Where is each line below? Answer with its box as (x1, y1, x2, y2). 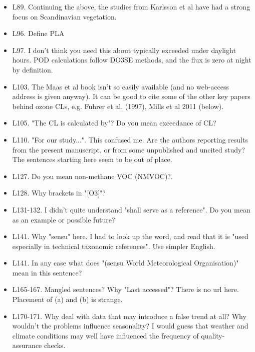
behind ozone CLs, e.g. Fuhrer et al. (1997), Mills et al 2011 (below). (12, 100, 224, 111)
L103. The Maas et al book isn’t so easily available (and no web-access (12, 81, 229, 91)
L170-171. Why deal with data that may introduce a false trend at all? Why (12, 310, 246, 321)
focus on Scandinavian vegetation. (12, 11, 117, 21)
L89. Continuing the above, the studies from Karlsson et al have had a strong (12, 1, 250, 11)
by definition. (12, 64, 53, 74)
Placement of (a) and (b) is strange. (12, 294, 123, 304)
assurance (12, 340, 42, 350)
